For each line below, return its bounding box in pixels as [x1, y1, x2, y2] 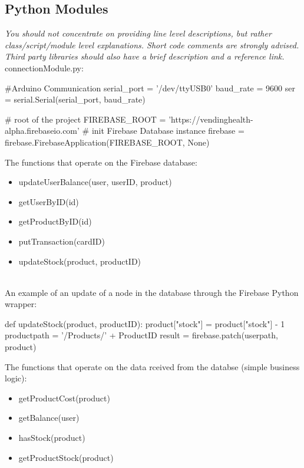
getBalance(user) [18, 411, 80, 424]
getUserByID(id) [18, 195, 79, 207]
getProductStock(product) [18, 451, 114, 463]
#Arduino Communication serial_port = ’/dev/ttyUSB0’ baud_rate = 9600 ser [5, 81, 295, 94]
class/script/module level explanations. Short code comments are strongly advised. [5, 38, 299, 51]
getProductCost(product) [18, 391, 110, 404]
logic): [5, 372, 27, 384]
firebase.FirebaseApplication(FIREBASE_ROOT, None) [5, 136, 210, 148]
